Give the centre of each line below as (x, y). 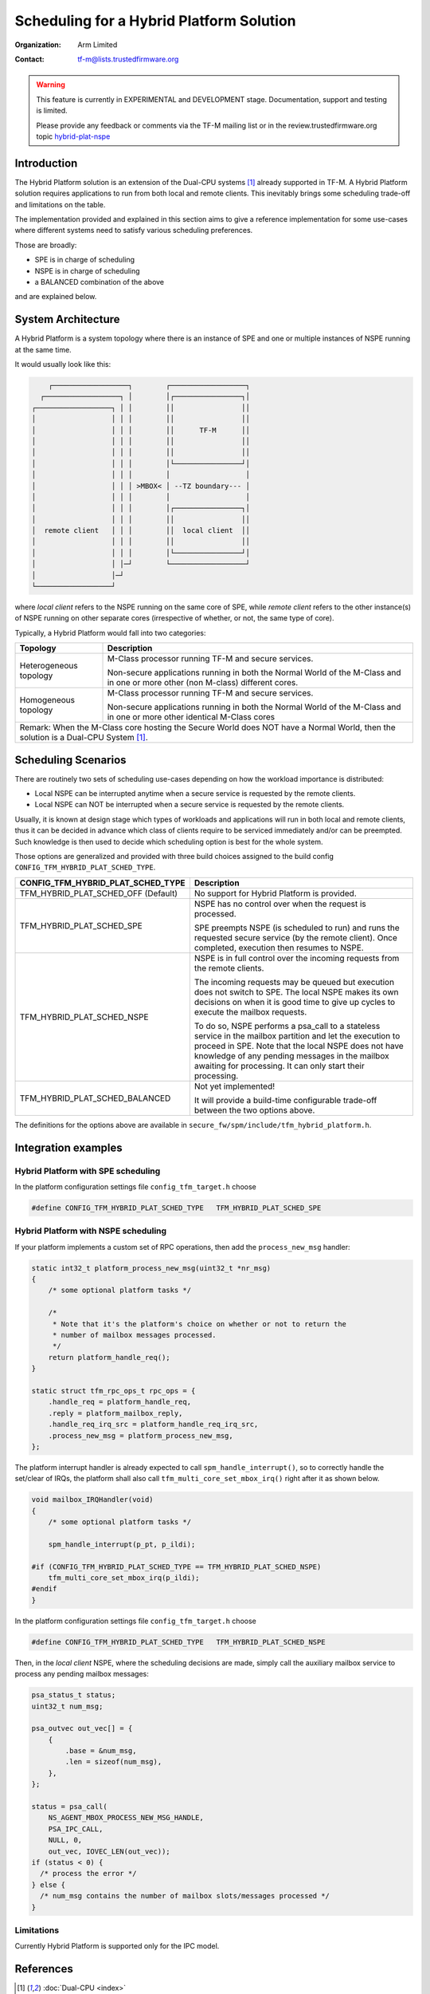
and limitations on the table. (60, 204)
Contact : (30, 59)
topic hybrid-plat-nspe (73, 136)
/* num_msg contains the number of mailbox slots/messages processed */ (185, 1896)
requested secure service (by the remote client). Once (296, 937)
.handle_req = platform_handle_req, (119, 1402)
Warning (51, 85)
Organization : (38, 45)
